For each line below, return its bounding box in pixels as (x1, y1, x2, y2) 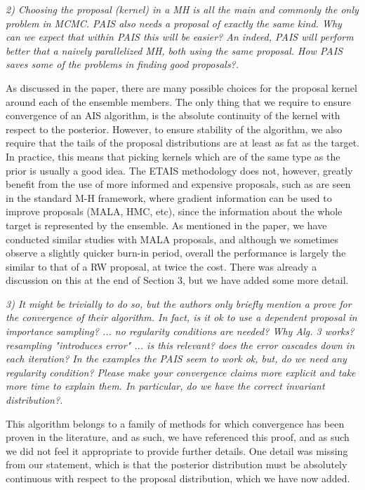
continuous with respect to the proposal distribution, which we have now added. (6, 471, 350, 485)
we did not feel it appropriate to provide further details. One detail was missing (6, 443, 348, 458)
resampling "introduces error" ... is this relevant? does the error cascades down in (6, 337, 355, 352)
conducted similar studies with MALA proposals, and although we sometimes (6, 231, 339, 246)
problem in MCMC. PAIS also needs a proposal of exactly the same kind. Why (6, 15, 342, 30)
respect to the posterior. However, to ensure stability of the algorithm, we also (6, 121, 343, 136)
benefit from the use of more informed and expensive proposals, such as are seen (6, 177, 351, 191)
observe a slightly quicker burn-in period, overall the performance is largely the (6, 245, 346, 260)
